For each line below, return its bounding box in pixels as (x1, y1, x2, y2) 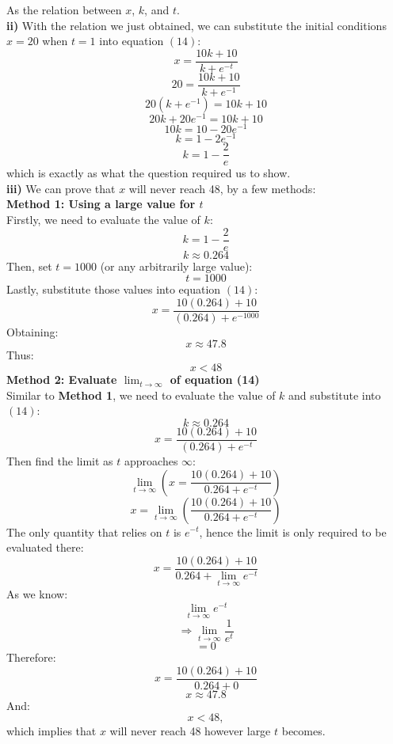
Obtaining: (6, 323, 59, 340)
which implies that (6, 723, 97, 739)
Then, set (6, 257, 52, 274)
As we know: (6, 585, 68, 602)
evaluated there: (6, 539, 84, 556)
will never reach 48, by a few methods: (128, 180, 316, 196)
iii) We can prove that (6, 180, 116, 196)
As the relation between (6, 2, 122, 17)
